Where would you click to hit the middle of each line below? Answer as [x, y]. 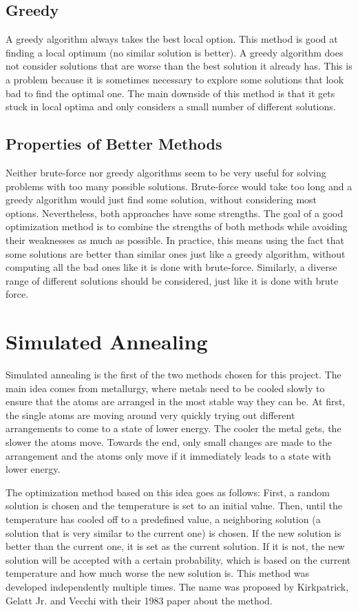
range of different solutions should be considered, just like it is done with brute [172, 280]
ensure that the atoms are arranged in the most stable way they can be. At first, [176, 401]
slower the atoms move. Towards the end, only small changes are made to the [169, 442]
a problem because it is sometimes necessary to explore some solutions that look [175, 79]
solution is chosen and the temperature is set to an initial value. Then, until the [174, 506]
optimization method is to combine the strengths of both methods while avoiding [177, 226]
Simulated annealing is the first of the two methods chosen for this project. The [173, 375]
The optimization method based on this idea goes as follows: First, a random [168, 492]
